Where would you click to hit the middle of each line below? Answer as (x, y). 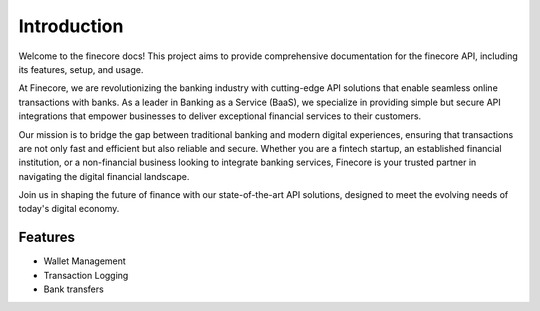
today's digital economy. (69, 209)
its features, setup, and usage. (81, 69)
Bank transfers (73, 289)
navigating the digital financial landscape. (104, 176)
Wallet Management (85, 261)
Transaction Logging (86, 275)
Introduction (71, 26)
